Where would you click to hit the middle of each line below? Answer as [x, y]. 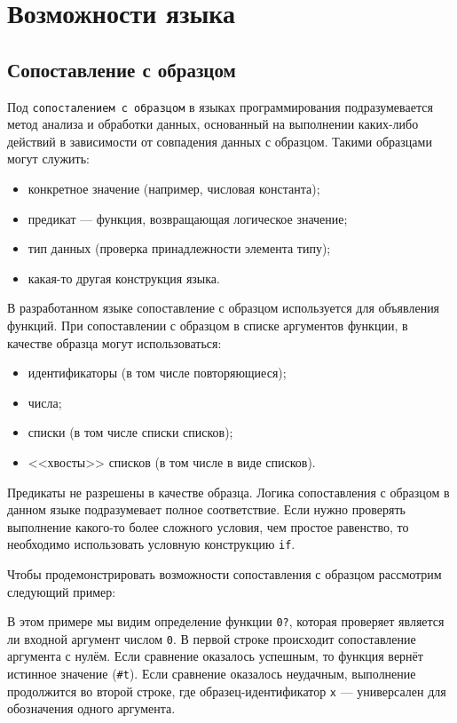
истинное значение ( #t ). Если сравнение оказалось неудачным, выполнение [212, 674]
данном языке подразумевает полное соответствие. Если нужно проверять [206, 509]
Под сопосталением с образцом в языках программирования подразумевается [220, 106]
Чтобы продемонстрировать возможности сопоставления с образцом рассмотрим [225, 573]
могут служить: [48, 159]
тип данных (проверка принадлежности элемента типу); [179, 248]
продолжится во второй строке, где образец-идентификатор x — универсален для [227, 691]
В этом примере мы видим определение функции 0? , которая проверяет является [226, 621]
